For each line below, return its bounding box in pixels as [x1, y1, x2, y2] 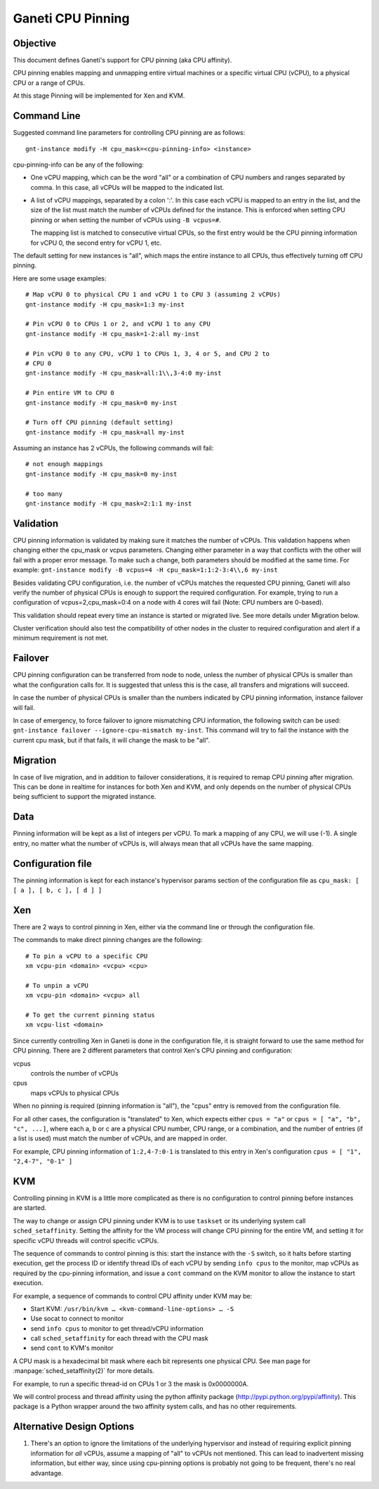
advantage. [30, 1469, 63, 1477]
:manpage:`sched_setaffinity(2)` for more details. [13, 1367, 154, 1375]
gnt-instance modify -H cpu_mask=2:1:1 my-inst [25, 500, 192, 508]
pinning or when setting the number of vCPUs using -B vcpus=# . [30, 215, 221, 224]
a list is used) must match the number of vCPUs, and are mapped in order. [13, 1134, 227, 1142]
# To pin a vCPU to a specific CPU [25, 952, 148, 960]
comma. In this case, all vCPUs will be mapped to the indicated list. [30, 183, 225, 191]
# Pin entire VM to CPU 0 [25, 389, 115, 397]
